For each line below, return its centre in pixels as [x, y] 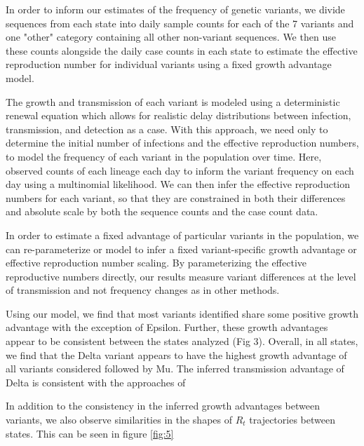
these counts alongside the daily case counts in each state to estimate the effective [182, 50]
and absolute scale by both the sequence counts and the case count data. [162, 211]
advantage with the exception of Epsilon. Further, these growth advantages [167, 327]
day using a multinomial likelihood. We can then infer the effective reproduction [178, 184]
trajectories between [292, 420]
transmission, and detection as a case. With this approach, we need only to [167, 129]
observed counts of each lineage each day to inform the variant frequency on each [180, 170]
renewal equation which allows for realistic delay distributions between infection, [178, 115]
